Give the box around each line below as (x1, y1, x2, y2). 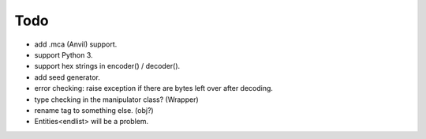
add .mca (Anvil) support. (34, 39, 118, 49)
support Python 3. (34, 50, 94, 59)
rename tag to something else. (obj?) (34, 105, 154, 115)
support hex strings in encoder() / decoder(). (34, 62, 181, 71)
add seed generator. (34, 72, 100, 82)
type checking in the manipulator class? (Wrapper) (34, 95, 199, 104)
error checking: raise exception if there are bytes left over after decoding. (34, 84, 274, 93)
